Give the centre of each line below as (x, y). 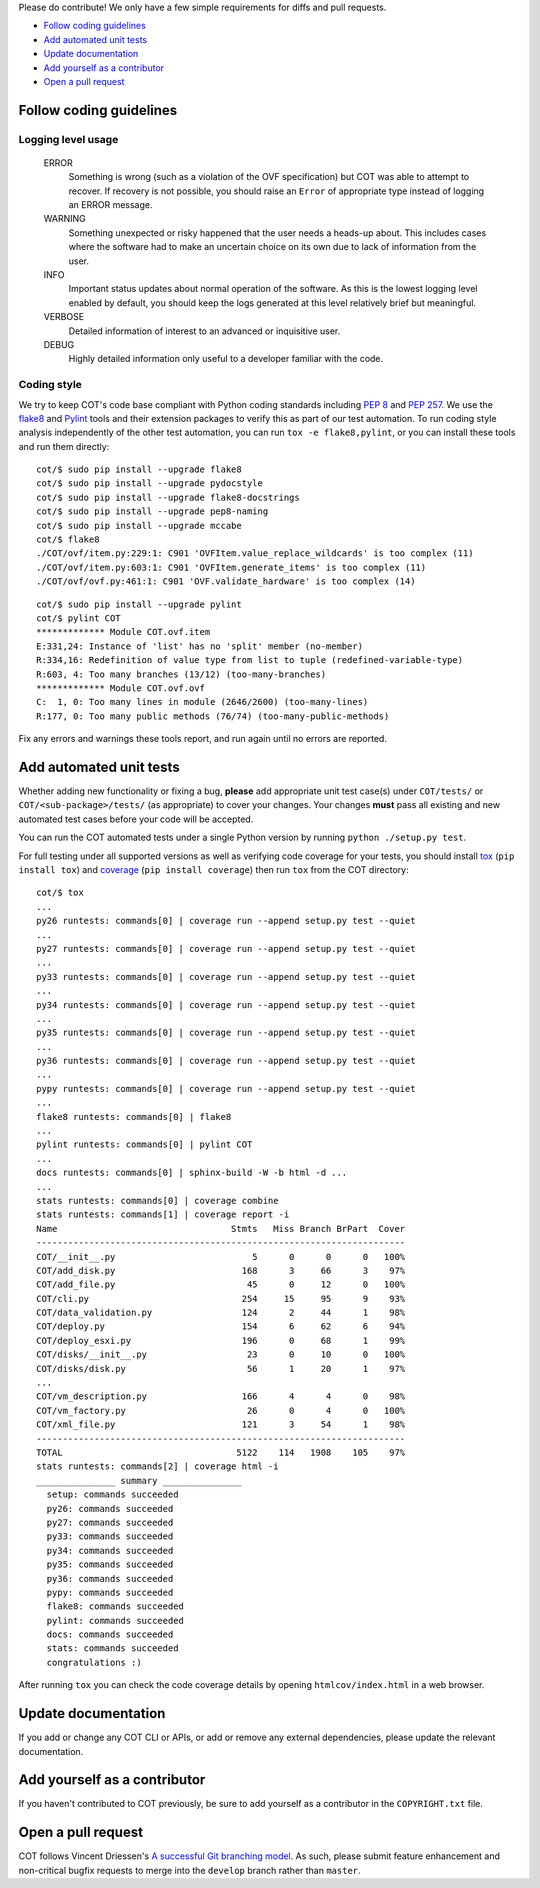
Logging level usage (68, 139)
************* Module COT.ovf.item (123, 632)
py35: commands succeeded (110, 1564)
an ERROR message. (111, 205)
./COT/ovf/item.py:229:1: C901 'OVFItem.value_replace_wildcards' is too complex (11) (255, 553)
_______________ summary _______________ (139, 1480)
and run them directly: (64, 446)
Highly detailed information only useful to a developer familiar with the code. (226, 359)
